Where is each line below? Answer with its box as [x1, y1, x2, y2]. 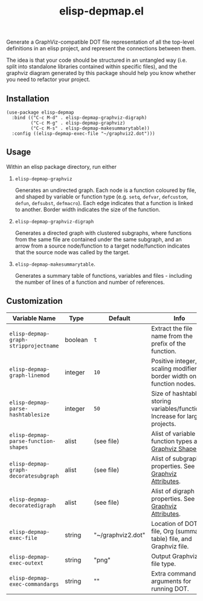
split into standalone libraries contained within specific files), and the [6, 63, 178, 70]
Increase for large [150, 412, 201, 420]
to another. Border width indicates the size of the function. [14, 206, 161, 213]
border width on [150, 372, 197, 380]
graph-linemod [9, 372, 50, 379]
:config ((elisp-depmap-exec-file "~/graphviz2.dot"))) [11, 131, 155, 137]
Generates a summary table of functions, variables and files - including [14, 272, 192, 279]
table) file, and [150, 534, 192, 543]
